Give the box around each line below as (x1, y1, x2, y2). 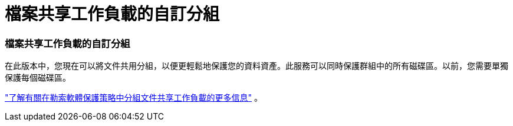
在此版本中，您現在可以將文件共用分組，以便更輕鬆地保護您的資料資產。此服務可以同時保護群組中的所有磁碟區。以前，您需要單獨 (5, 61, 508, 71)
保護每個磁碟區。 (5, 72, 71, 83)
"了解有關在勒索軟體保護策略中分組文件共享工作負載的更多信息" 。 (5, 92, 262, 103)
